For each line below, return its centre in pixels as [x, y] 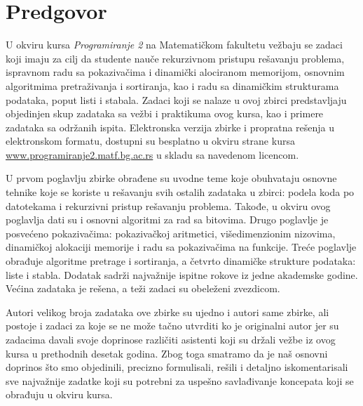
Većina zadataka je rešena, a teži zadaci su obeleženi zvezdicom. [143, 288]
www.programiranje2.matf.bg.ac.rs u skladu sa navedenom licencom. [152, 154]
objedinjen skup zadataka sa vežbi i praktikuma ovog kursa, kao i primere [165, 113]
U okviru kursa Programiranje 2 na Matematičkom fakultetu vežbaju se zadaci [174, 45]
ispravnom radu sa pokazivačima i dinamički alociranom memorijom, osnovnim [175, 72]
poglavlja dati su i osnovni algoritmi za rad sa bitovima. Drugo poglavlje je [167, 220]
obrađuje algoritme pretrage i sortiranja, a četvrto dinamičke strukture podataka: [181, 261]
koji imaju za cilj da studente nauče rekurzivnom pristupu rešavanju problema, [175, 58]
